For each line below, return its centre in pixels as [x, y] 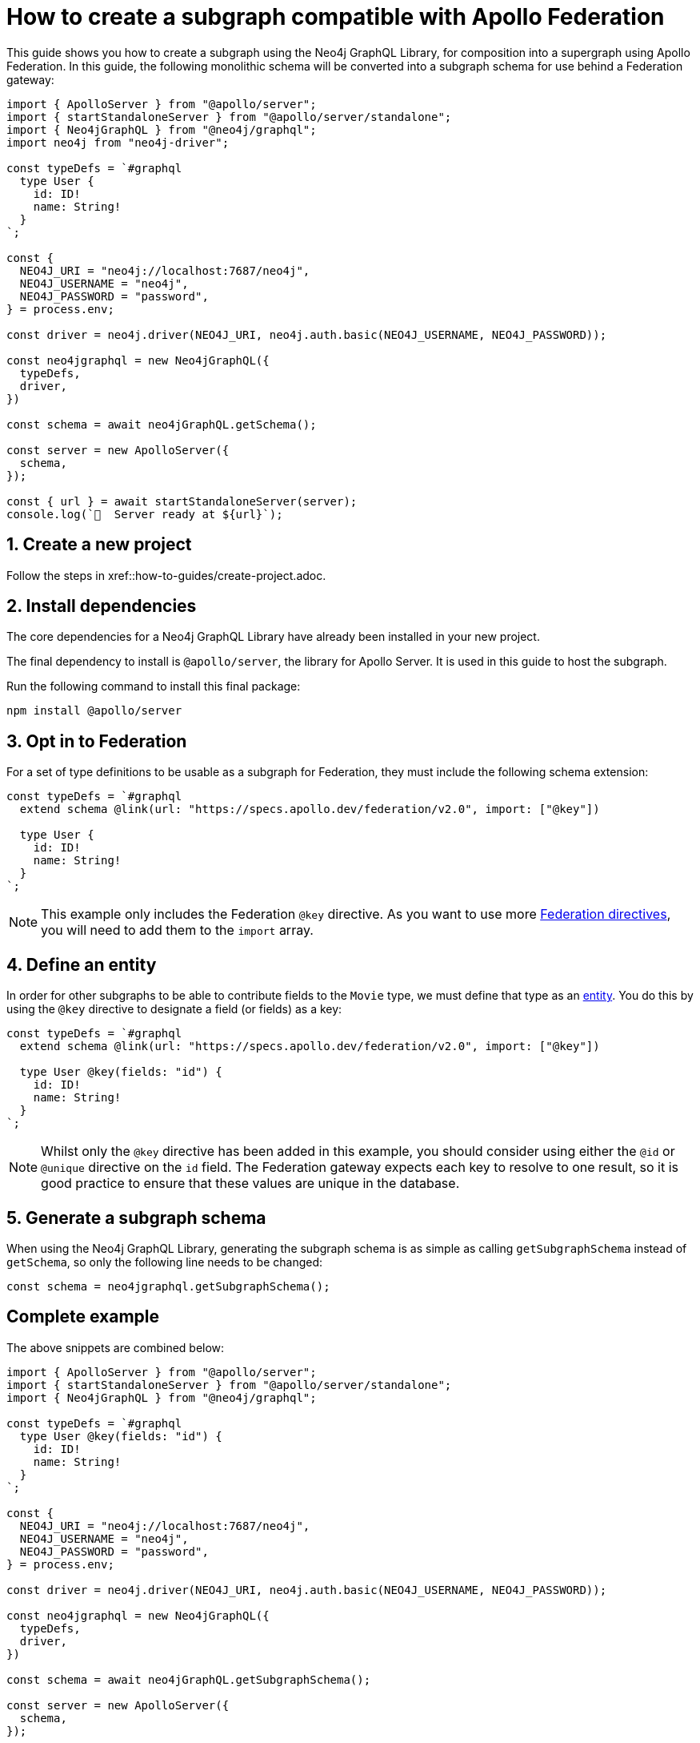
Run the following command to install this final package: [154, 686]
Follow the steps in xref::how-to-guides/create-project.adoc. [166, 575]
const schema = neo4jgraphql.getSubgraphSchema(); [168, 1286]
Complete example [83, 1317]
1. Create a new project [99, 545]
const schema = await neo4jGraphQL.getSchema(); [162, 424]
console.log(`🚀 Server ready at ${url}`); [145, 514]
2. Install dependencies [102, 606]
